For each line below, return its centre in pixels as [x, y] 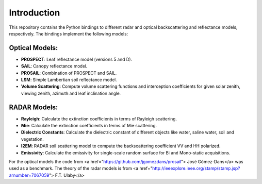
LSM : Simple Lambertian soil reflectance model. [69, 80]
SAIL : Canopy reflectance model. [54, 66]
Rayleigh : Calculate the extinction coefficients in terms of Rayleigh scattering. [99, 118]
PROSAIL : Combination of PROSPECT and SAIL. [69, 73]
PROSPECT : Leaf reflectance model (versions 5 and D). [77, 59]
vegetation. [32, 139]
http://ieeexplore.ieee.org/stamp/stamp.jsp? [196, 168]
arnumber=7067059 [29, 175]
